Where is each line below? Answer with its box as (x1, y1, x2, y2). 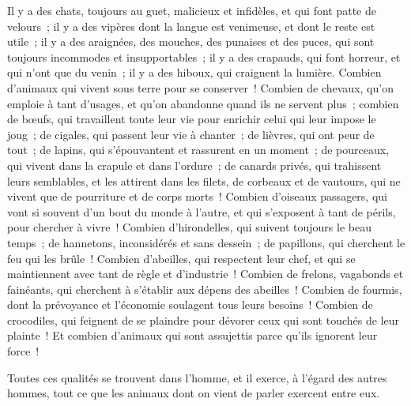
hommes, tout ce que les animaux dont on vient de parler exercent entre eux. (7, 385, 380, 401)
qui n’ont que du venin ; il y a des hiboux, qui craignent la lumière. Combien (7, 64, 382, 81)
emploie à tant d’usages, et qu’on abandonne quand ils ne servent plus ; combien (7, 95, 399, 111)
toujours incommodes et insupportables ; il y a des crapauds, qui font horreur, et (7, 48, 401, 65)
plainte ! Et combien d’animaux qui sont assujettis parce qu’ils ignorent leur (7, 327, 378, 344)
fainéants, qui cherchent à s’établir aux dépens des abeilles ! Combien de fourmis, (7, 280, 402, 297)
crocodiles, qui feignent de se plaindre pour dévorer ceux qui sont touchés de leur (7, 311, 399, 328)
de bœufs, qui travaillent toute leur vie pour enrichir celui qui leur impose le (7, 111, 376, 127)
